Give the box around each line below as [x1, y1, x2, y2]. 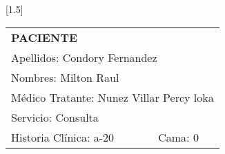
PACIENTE [11, 29, 78, 45]
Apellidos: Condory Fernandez [11, 49, 157, 65]
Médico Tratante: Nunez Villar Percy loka [11, 89, 214, 105]
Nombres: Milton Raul [11, 69, 119, 85]
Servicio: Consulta [11, 109, 99, 125]
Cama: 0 [158, 129, 199, 145]
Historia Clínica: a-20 [11, 129, 115, 145]
